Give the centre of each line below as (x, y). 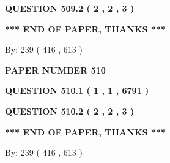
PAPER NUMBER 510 (55, 70)
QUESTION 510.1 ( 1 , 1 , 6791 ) (77, 90)
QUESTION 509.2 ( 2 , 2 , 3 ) (70, 8)
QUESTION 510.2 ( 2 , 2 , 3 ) (70, 111)
